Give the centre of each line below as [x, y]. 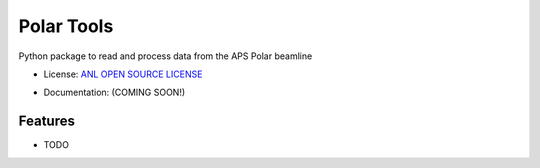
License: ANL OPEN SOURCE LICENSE [123, 74]
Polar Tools [66, 26]
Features [46, 121]
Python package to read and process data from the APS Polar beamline [165, 56]
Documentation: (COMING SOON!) [114, 92]
